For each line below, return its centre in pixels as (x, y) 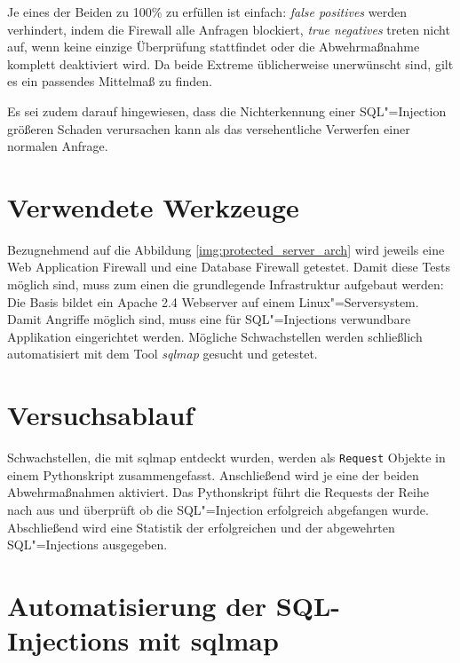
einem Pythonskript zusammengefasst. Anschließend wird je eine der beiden (213, 474)
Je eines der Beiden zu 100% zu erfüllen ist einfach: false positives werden (207, 12)
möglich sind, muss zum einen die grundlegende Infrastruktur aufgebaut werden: (226, 284)
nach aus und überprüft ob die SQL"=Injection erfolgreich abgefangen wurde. (218, 509)
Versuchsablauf (101, 415)
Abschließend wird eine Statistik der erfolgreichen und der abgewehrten (201, 527)
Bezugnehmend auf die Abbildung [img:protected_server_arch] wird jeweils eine (226, 249)
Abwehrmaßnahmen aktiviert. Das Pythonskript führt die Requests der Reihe (218, 492)
